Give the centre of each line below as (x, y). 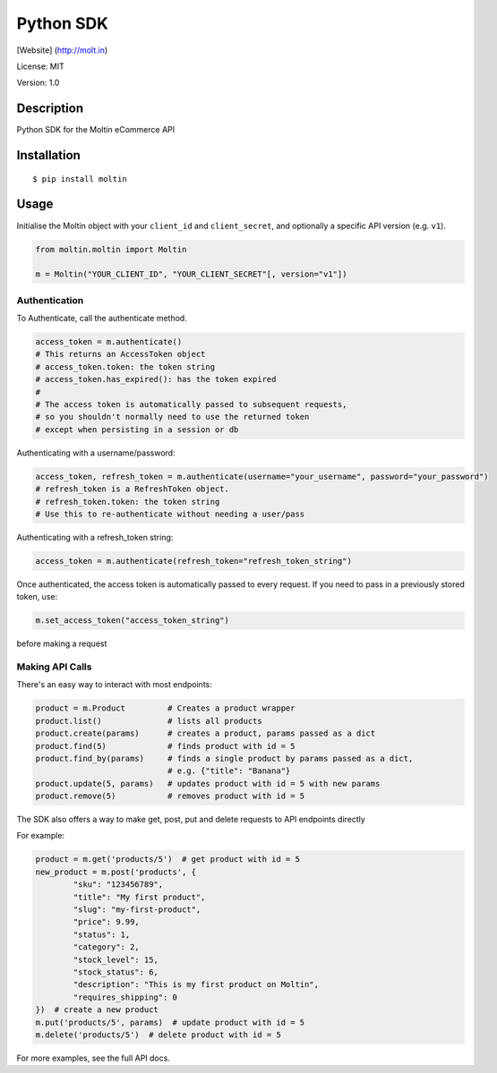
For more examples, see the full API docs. (93, 1058)
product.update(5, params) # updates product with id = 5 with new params (208, 783)
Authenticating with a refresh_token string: (95, 537)
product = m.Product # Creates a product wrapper (165, 708)
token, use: (37, 597)
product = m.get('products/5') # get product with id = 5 (167, 860)
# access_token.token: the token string (125, 366)
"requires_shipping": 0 (125, 997)
